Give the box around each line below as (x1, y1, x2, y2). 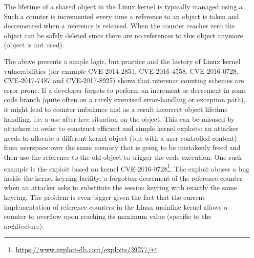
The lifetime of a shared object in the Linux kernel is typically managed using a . (4, 1, 247, 11)
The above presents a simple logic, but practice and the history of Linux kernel (4, 56, 241, 66)
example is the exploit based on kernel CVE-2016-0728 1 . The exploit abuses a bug (4, 162, 250, 173)
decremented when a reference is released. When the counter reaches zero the (4, 21, 235, 31)
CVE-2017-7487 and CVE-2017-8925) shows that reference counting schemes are (4, 75, 244, 86)
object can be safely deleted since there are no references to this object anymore (4, 30, 243, 40)
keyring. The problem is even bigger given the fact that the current (4, 192, 205, 202)
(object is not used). (4, 40, 64, 50)
